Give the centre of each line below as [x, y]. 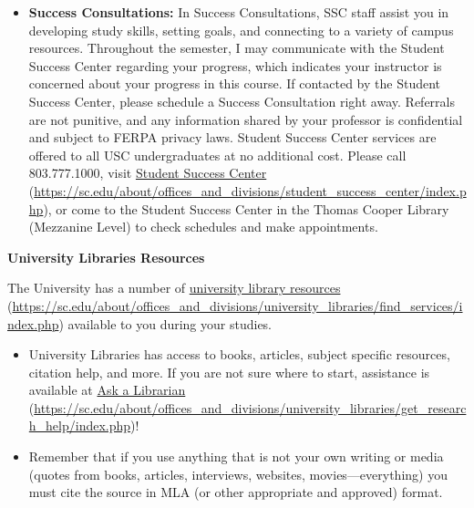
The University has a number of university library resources [174, 288]
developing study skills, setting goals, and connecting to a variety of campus [241, 30]
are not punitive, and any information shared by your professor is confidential [246, 119]
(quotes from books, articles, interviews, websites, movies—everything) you [238, 474]
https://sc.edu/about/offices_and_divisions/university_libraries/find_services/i [237, 305]
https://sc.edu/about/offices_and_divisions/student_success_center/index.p [250, 190]
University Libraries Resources [106, 257]
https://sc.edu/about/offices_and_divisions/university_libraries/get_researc [250, 407]
